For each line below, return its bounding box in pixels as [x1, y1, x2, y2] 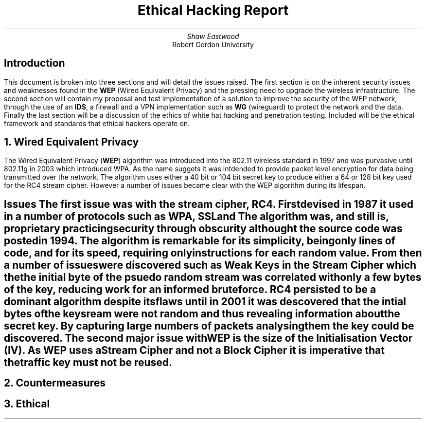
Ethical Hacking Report [137, 2, 289, 18]
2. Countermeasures [4, 377, 106, 389]
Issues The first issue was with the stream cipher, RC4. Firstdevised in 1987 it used [4, 198, 413, 210]
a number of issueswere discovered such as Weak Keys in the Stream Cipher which [4, 258, 417, 271]
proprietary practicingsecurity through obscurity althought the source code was [4, 222, 403, 235]
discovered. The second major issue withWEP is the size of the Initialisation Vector [4, 331, 413, 344]
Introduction [4, 57, 65, 70]
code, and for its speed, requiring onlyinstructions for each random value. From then [4, 246, 422, 259]
